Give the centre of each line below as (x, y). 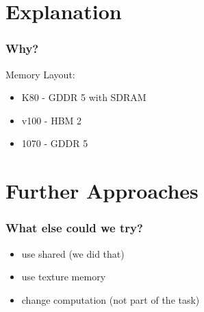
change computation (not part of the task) (111, 299)
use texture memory (64, 277)
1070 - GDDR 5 (55, 143)
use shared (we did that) (73, 253)
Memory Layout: (40, 74)
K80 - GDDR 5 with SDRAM (84, 97)
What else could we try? (74, 228)
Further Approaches (102, 191)
